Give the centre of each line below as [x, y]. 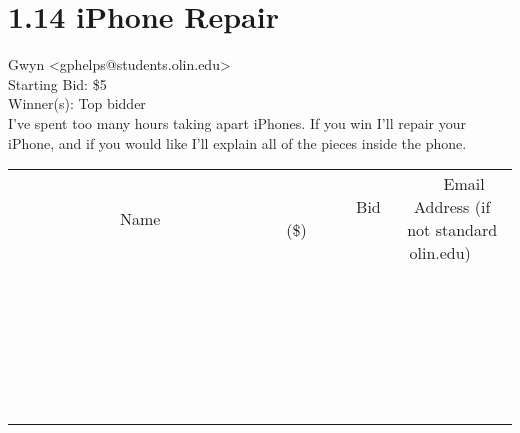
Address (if [452, 207]
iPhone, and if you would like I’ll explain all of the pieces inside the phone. [237, 142]
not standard [452, 230]
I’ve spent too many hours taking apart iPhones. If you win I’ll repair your [237, 122]
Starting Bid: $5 [57, 83]
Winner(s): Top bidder [77, 103]
